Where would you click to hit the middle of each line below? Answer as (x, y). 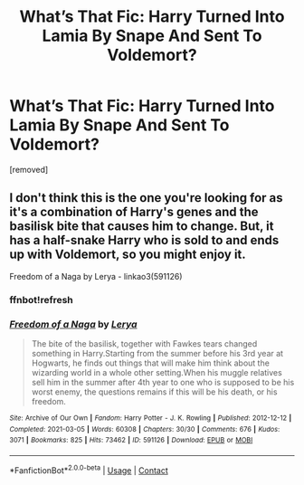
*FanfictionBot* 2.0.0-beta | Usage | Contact (89, 470)
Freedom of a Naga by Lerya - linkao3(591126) (96, 276)
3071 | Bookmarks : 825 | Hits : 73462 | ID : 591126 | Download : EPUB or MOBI (131, 441)
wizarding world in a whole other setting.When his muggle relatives (157, 372)
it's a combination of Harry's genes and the (134, 212)
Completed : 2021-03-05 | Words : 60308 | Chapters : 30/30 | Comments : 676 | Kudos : (145, 429)
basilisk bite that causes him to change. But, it (142, 227)
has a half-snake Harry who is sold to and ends (144, 240)
